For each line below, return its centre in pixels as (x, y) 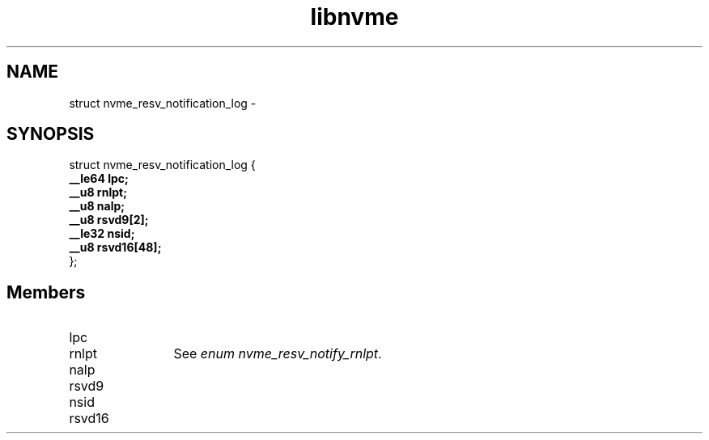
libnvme (354, 17)
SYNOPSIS (51, 134)
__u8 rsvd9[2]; (109, 220)
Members (46, 292)
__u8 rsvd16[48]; (115, 247)
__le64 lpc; (99, 179)
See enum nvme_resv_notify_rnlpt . (278, 354)
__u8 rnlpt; (98, 192)
